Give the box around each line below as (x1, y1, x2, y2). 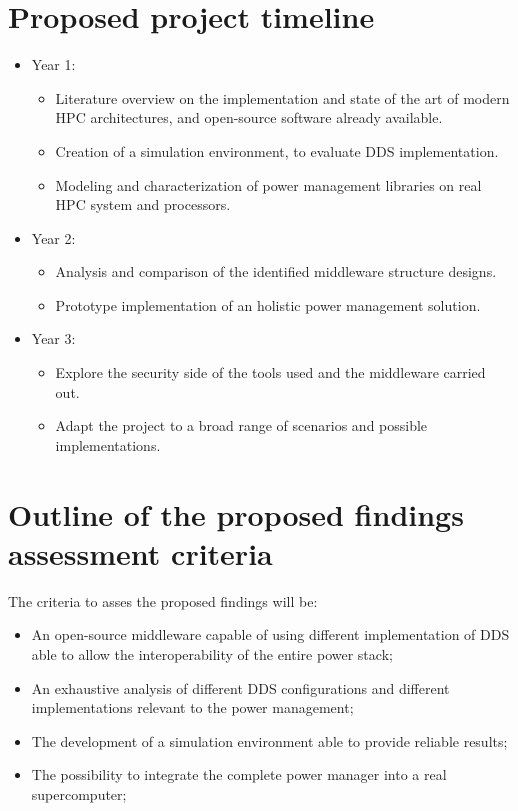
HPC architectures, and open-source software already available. (55, 107, 443, 128)
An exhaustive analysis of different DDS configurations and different (31, 677, 450, 698)
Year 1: (31, 54, 76, 75)
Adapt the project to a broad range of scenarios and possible (55, 415, 428, 436)
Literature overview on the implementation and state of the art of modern (55, 87, 510, 108)
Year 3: (31, 328, 76, 349)
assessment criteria (8, 532, 273, 573)
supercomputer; (31, 783, 127, 804)
